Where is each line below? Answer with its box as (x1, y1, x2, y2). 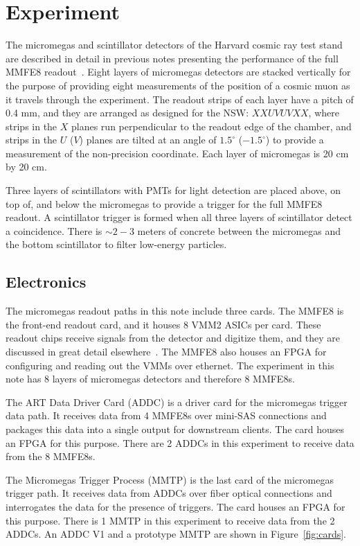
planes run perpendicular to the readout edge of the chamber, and (71, 118, 352, 133)
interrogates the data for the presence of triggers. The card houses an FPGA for (6, 499, 345, 513)
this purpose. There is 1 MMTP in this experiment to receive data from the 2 (6, 513, 335, 527)
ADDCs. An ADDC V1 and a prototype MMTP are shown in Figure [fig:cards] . (6, 527, 346, 541)
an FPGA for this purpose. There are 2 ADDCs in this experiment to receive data (6, 435, 354, 450)
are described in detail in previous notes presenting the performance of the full (6, 51, 339, 65)
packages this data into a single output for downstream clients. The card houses (6, 421, 345, 436)
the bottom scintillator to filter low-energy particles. (6, 237, 227, 252)
